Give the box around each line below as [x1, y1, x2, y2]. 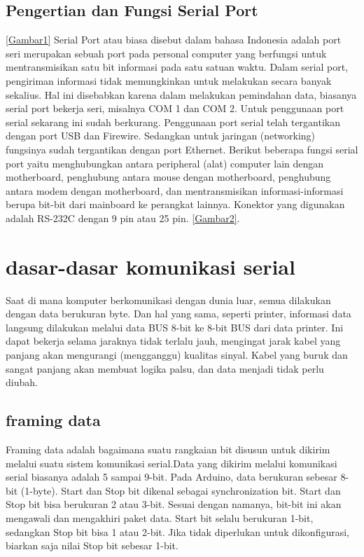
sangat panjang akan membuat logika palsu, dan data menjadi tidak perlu [6, 361, 324, 376]
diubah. [6, 375, 38, 390]
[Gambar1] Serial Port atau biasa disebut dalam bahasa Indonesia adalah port [6, 32, 342, 47]
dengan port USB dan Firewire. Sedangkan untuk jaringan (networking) [6, 128, 316, 143]
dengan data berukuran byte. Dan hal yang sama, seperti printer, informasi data [6, 306, 351, 321]
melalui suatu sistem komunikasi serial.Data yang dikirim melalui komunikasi [6, 455, 337, 470]
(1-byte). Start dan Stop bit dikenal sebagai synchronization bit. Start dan [20, 483, 341, 497]
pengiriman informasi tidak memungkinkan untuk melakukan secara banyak [6, 73, 332, 88]
